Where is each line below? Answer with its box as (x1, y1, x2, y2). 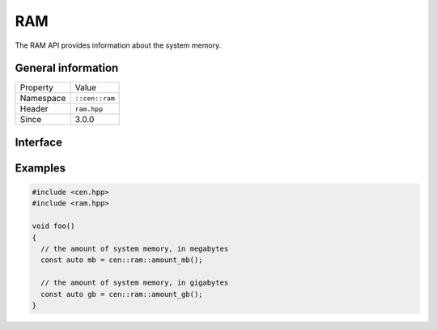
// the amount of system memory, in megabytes (40, 244, 229, 254)
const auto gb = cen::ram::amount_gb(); (40, 290, 203, 298)
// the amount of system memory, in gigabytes (40, 278, 229, 287)
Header (19, 104, 49, 115)
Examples (15, 161, 66, 175)
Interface (15, 135, 62, 149)
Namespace (19, 93, 66, 104)
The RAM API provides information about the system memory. (15, 40, 222, 50)
